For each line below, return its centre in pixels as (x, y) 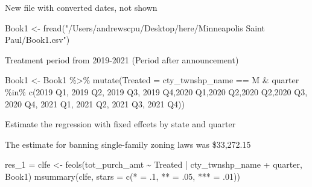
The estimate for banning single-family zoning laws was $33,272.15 (128, 144)
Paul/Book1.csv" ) (37, 40)
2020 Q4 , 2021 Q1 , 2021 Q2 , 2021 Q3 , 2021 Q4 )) (95, 103)
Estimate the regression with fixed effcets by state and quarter (120, 124)
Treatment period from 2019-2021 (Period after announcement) (122, 59)
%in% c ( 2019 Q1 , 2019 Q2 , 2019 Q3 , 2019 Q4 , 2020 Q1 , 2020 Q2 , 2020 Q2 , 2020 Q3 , (156, 91)
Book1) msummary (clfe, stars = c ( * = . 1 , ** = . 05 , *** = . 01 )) (123, 176)
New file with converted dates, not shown (81, 7)
